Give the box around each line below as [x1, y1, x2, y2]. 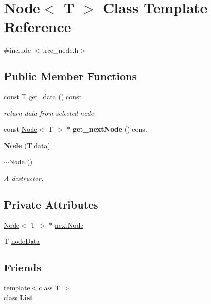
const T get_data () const [4, 91, 81, 102]
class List [4, 292, 33, 302]
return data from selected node [4, 107, 94, 118]
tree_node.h [42, 45, 79, 55]
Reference [4, 17, 71, 36]
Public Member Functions [4, 69, 137, 84]
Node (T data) [4, 140, 50, 150]
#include [4, 45, 31, 55]
